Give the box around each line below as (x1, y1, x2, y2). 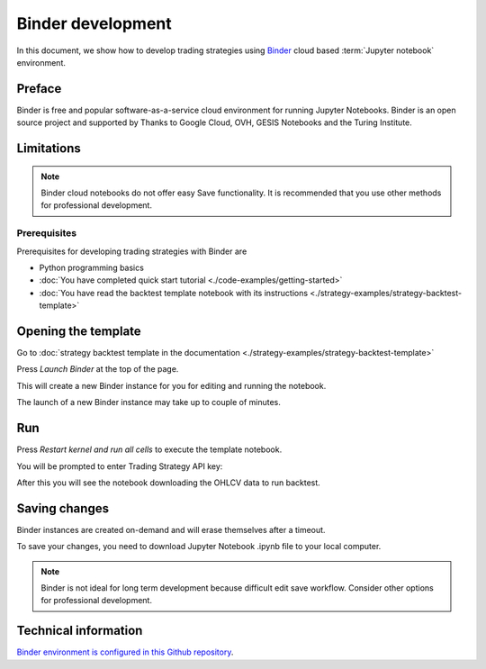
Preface (16, 81, 62, 96)
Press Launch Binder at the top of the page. (16, 364, 179, 375)
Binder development (16, 14, 173, 33)
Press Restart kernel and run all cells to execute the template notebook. (16, 444, 283, 455)
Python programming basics (39, 262, 144, 273)
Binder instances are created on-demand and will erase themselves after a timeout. (16, 524, 326, 535)
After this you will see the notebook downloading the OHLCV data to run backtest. (16, 477, 321, 488)
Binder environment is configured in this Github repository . (16, 646, 234, 657)
